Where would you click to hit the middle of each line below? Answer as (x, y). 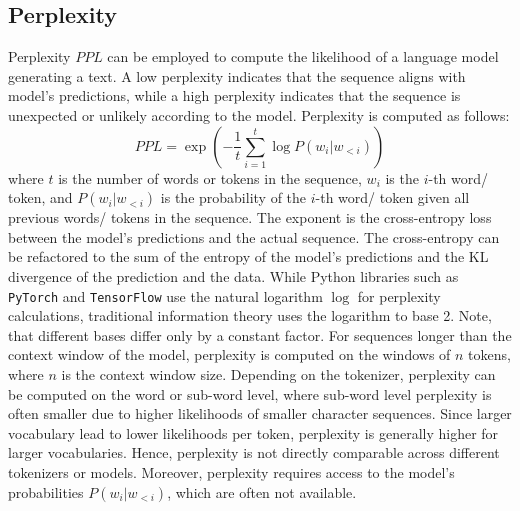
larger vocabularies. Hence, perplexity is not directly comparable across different (254, 452)
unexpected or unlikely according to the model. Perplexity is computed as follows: (259, 114)
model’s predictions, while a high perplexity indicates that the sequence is (234, 95)
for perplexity (399, 295)
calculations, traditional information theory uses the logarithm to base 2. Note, (250, 315)
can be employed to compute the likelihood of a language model (303, 56)
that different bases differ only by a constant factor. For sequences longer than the (260, 334)
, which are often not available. (262, 491)
